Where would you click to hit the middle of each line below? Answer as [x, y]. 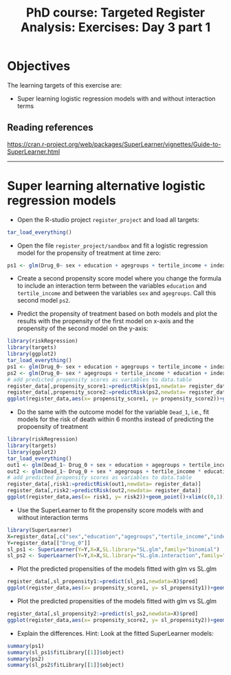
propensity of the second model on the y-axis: [82, 328]
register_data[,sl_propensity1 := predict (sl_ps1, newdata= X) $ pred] [102, 582]
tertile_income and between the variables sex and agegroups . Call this [117, 293]
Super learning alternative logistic [106, 186]
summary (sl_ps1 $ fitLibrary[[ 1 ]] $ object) [66, 652]
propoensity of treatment [52, 427]
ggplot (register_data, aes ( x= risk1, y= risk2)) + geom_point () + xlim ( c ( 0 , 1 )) [117, 497]
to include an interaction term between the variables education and [112, 286]
